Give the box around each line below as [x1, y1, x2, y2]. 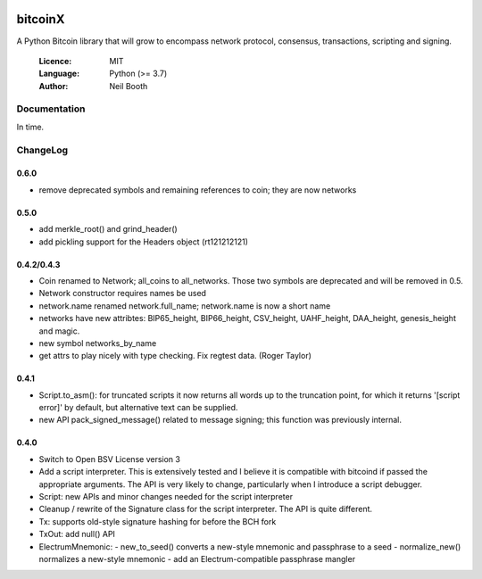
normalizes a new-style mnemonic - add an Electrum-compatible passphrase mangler [38, 553, 356, 564]
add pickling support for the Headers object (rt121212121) [38, 236, 249, 247]
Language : [38, 68, 80, 79]
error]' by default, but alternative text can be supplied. [38, 402, 238, 413]
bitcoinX [16, 12, 65, 27]
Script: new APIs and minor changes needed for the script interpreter [38, 492, 294, 502]
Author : [38, 80, 69, 91]
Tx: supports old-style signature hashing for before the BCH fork [38, 516, 277, 526]
